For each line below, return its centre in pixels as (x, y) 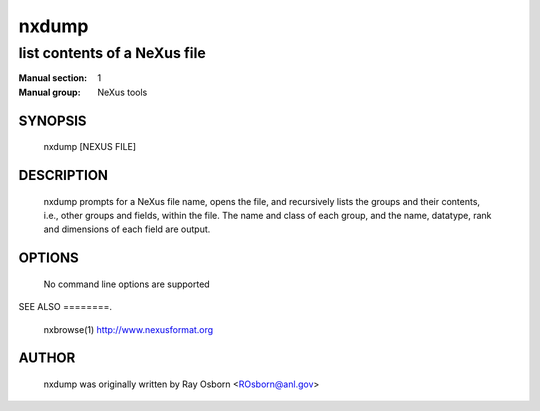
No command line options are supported (126, 284)
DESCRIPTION (63, 175)
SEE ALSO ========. (65, 307)
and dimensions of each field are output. (127, 229)
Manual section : (53, 78)
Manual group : (49, 92)
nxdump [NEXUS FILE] (90, 147)
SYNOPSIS (52, 120)
